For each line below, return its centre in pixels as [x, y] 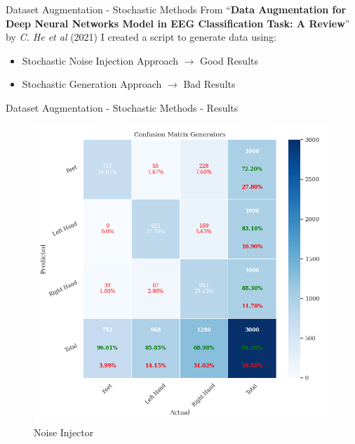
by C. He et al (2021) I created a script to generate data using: [141, 37]
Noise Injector [64, 432]
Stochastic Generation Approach [92, 84]
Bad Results [209, 84]
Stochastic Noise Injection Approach [100, 60]
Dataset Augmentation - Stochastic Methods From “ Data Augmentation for [176, 9]
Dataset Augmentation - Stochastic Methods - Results [122, 107]
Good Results [229, 60]
